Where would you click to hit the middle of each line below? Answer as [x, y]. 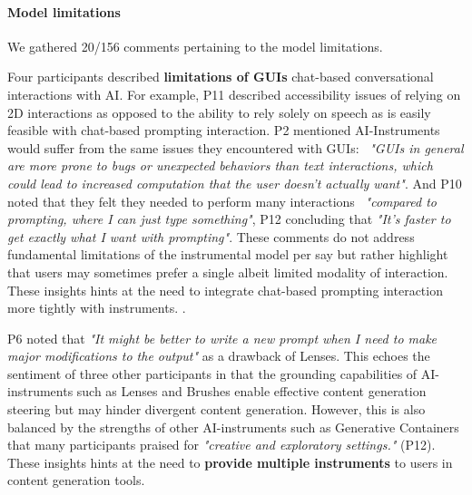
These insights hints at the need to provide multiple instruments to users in [230, 462]
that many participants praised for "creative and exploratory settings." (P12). [221, 445]
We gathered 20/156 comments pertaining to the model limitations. [195, 46]
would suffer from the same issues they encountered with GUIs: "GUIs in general [236, 147]
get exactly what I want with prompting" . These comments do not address [211, 236]
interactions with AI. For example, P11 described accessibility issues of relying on [234, 94]
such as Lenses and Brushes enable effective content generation [251, 391]
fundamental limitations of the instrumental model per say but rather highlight [228, 254]
